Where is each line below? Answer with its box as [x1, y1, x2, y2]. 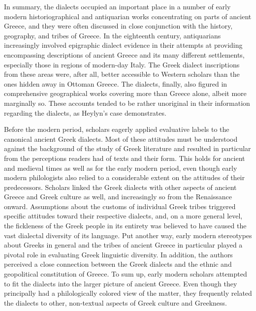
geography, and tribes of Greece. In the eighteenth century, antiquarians [4, 30, 221, 40]
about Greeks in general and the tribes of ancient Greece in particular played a [4, 240, 243, 250]
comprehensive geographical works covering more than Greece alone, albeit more [4, 88, 247, 98]
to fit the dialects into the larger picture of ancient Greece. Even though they [4, 278, 237, 288]
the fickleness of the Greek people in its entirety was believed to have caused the [4, 220, 247, 231]
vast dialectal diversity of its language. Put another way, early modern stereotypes [4, 230, 252, 240]
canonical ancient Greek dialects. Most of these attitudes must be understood [4, 133, 238, 144]
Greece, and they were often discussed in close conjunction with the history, [4, 21, 233, 31]
